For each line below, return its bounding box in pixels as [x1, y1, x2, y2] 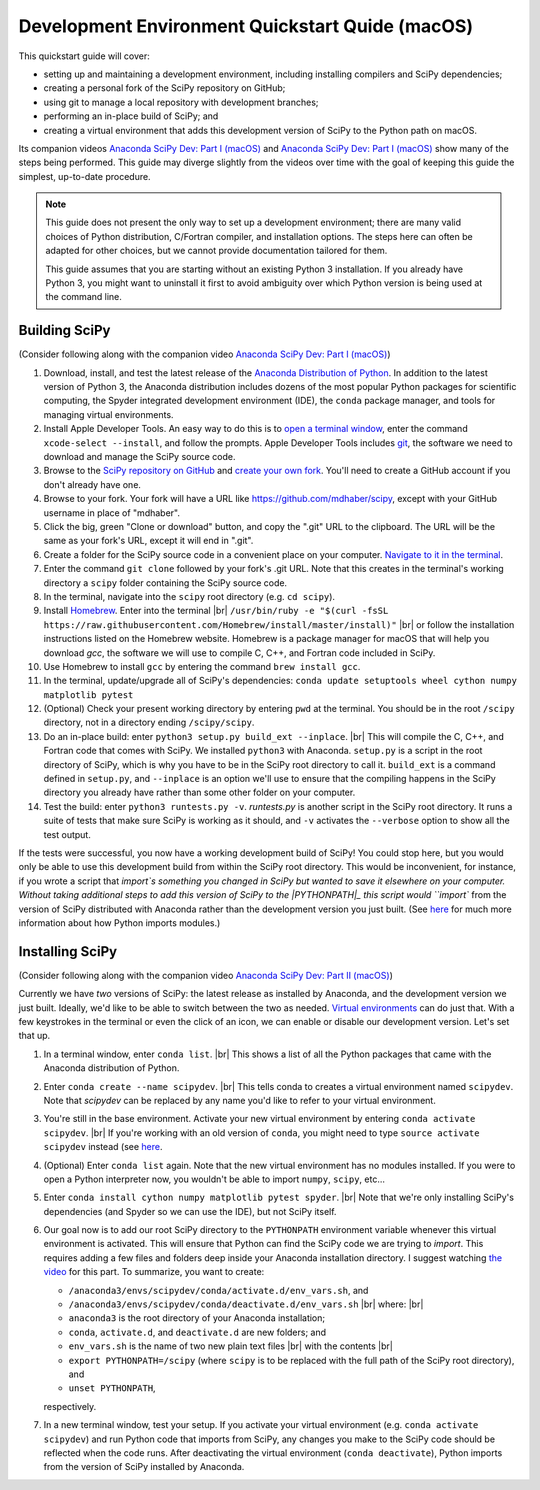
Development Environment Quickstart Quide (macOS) [18, 15, 474, 37]
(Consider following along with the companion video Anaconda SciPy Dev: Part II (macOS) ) [18, 969, 394, 981]
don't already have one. [43, 478, 142, 490]
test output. [43, 828, 92, 840]
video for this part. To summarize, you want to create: [43, 1266, 265, 1278]
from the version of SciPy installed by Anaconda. [43, 1461, 245, 1473]
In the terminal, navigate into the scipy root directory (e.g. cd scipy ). [43, 590, 335, 602]
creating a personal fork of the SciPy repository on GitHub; [43, 82, 286, 94]
